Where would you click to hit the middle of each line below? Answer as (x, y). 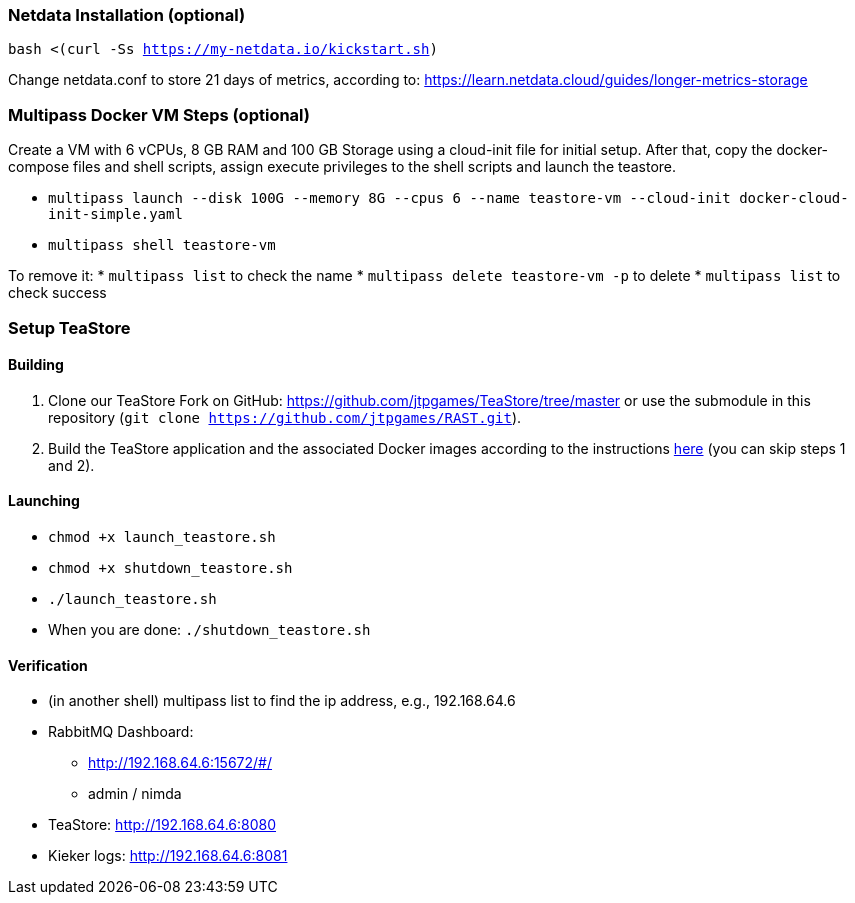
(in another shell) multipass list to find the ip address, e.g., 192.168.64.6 (282, 701)
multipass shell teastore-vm (162, 245)
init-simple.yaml (115, 214)
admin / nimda (135, 794)
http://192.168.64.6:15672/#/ (180, 763)
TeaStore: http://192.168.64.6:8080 (162, 825)
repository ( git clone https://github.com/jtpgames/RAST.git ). (285, 417)
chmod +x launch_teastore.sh (162, 536)
